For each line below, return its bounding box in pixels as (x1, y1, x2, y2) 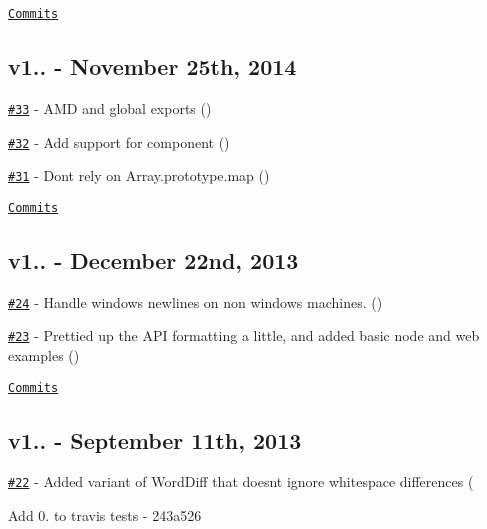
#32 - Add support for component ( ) (8, 131, 230, 152)
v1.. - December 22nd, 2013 (8, 244, 299, 275)
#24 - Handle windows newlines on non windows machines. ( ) (8, 291, 383, 312)
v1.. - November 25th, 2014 (8, 51, 297, 82)
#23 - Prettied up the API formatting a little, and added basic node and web (8, 325, 480, 346)
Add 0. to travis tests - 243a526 (8, 505, 202, 526)
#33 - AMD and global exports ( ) (8, 97, 212, 118)
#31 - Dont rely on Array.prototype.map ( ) (8, 165, 270, 186)
